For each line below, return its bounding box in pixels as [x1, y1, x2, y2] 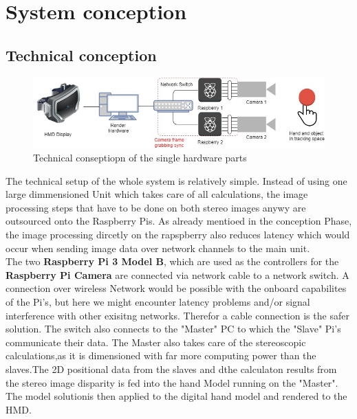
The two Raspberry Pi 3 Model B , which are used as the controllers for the [6, 254, 339, 269]
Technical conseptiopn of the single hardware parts [33, 150, 247, 165]
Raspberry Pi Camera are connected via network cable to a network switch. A [6, 267, 349, 282]
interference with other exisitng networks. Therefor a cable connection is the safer [6, 308, 349, 322]
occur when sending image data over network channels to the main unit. [6, 240, 310, 255]
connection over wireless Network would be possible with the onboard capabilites [6, 281, 347, 295]
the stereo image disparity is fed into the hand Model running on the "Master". [6, 375, 338, 389]
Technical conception [6, 44, 157, 65]
